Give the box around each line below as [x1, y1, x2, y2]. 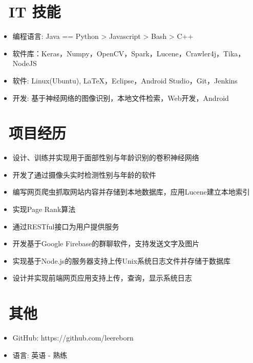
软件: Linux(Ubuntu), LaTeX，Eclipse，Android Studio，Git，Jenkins [12, 75, 238, 86]
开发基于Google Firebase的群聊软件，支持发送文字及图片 [12, 238, 200, 249]
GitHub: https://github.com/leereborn [12, 332, 134, 343]
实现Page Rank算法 [12, 204, 76, 214]
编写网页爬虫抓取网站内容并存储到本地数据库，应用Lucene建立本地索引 [12, 186, 250, 197]
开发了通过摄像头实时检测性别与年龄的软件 [12, 169, 156, 180]
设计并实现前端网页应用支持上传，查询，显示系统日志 [12, 272, 192, 283]
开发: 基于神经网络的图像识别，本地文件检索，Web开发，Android [12, 92, 229, 103]
